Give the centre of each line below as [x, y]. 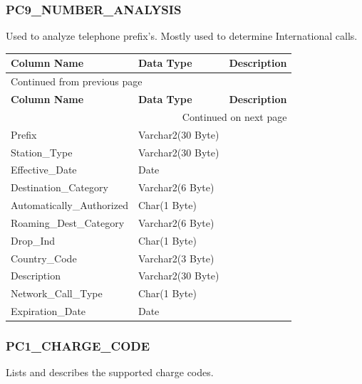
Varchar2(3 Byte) [176, 258]
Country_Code [44, 258]
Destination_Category [60, 187]
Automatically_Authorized [69, 205]
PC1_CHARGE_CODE [78, 346]
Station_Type [42, 152]
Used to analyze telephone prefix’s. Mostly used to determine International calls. [182, 36]
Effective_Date [44, 170]
